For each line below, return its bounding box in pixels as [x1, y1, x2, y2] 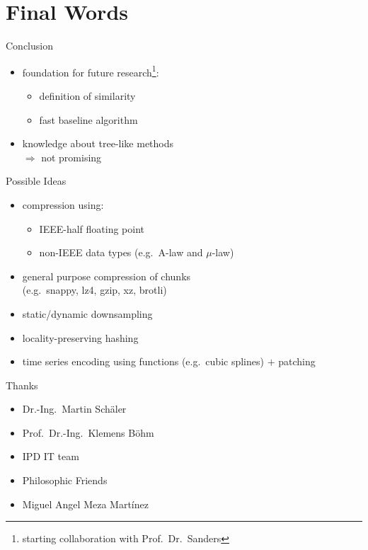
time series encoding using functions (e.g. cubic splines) [22, 354, 264, 369]
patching [278, 354, 316, 369]
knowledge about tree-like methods [22, 136, 174, 151]
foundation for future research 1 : [22, 62, 159, 79]
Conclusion [6, 38, 53, 53]
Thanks [6, 377, 38, 392]
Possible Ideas [6, 173, 67, 188]
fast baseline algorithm [39, 112, 138, 127]
